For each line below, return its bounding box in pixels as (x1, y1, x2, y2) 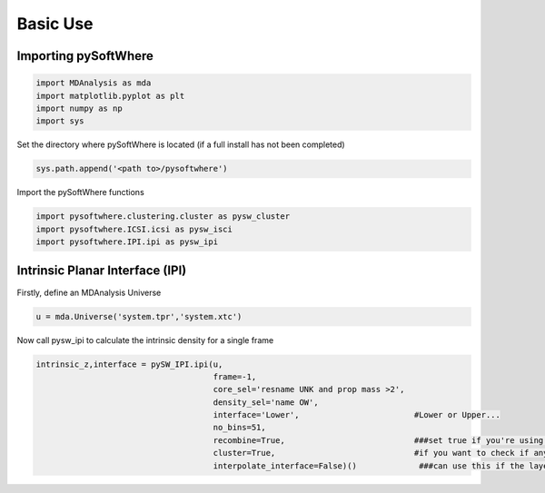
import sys (35, 116, 84, 126)
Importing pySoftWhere (16, 48, 154, 64)
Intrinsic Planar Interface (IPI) (16, 263, 187, 279)
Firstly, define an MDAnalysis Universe (16, 287, 162, 298)
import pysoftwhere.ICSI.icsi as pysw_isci (35, 223, 233, 234)
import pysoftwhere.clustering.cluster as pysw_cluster (35, 212, 291, 222)
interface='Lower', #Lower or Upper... (213, 409, 501, 420)
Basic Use (16, 14, 94, 34)
